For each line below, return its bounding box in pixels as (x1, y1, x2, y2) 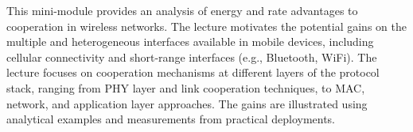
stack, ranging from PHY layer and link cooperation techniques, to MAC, (6, 79, 365, 96)
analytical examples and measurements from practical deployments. (6, 111, 336, 127)
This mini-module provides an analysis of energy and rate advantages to (6, 2, 358, 18)
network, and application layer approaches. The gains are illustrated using (6, 95, 368, 111)
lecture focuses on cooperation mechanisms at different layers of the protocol (6, 64, 380, 81)
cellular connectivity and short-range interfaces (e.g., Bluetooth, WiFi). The (6, 48, 377, 65)
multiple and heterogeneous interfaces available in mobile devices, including (6, 33, 374, 50)
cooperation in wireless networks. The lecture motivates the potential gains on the (6, 17, 407, 34)
